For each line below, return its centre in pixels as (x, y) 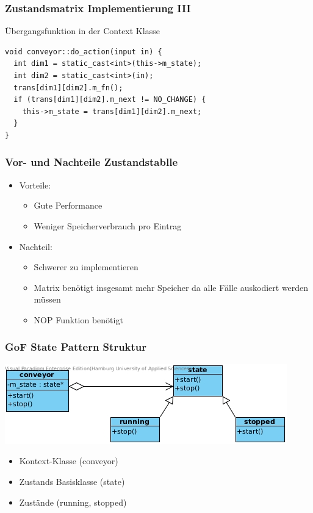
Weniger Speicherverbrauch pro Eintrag (108, 225)
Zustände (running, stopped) (73, 502)
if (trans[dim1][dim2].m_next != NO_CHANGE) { (110, 100)
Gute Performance (68, 205)
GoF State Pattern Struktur (76, 347)
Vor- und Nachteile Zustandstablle (91, 162)
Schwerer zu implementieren (86, 267)
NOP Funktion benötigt (78, 319)
